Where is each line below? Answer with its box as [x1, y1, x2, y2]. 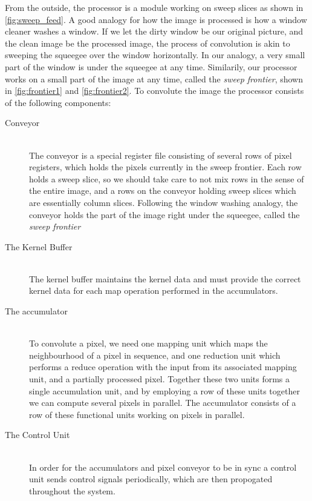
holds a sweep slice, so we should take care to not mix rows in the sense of [29, 172, 304, 185]
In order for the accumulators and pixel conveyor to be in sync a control [29, 460, 297, 473]
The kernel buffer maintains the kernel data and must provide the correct [29, 272, 301, 285]
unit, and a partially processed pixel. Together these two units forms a [29, 373, 290, 385]
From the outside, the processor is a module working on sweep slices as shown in [5, 1, 304, 13]
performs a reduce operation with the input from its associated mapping [29, 360, 297, 373]
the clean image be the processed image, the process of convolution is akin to [5, 36, 290, 49]
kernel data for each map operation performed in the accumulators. [29, 284, 278, 297]
